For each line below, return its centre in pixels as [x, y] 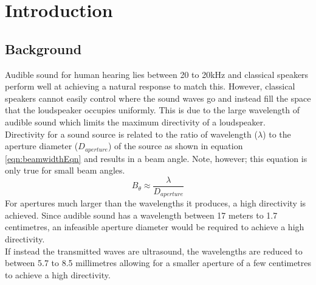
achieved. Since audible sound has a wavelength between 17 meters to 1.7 [141, 215]
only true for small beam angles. [65, 170]
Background [43, 48]
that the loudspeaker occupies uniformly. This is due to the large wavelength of [152, 110]
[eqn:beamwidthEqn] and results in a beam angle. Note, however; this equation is [156, 158]
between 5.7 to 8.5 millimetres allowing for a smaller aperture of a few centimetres [158, 263]
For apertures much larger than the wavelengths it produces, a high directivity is [156, 203]
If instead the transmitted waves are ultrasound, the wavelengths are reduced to [154, 251]
